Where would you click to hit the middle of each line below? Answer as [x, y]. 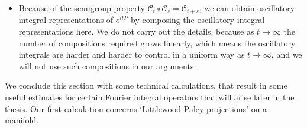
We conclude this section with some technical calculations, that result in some [146, 85]
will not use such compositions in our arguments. [107, 65]
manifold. [22, 120]
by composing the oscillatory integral [198, 20]
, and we [287, 54]
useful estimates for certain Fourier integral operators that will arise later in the [150, 97]
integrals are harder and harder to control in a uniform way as [132, 54]
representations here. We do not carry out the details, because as [136, 31]
